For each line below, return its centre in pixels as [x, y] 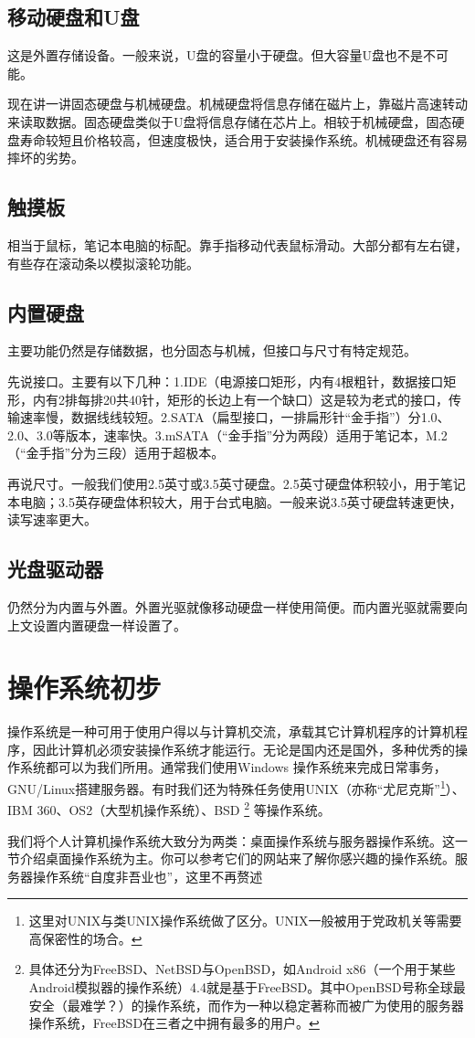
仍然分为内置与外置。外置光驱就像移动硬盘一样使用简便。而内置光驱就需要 [231, 606]
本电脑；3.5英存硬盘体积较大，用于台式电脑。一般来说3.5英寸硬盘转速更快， [235, 501]
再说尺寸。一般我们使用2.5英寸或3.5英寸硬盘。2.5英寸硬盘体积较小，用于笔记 [237, 483]
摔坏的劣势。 [46, 158]
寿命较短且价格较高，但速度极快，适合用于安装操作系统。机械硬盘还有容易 [243, 139]
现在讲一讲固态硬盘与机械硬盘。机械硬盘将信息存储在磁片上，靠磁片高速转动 [237, 104]
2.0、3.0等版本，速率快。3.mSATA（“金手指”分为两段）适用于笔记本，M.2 [227, 434]
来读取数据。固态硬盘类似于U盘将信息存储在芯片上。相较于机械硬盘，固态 [230, 121]
